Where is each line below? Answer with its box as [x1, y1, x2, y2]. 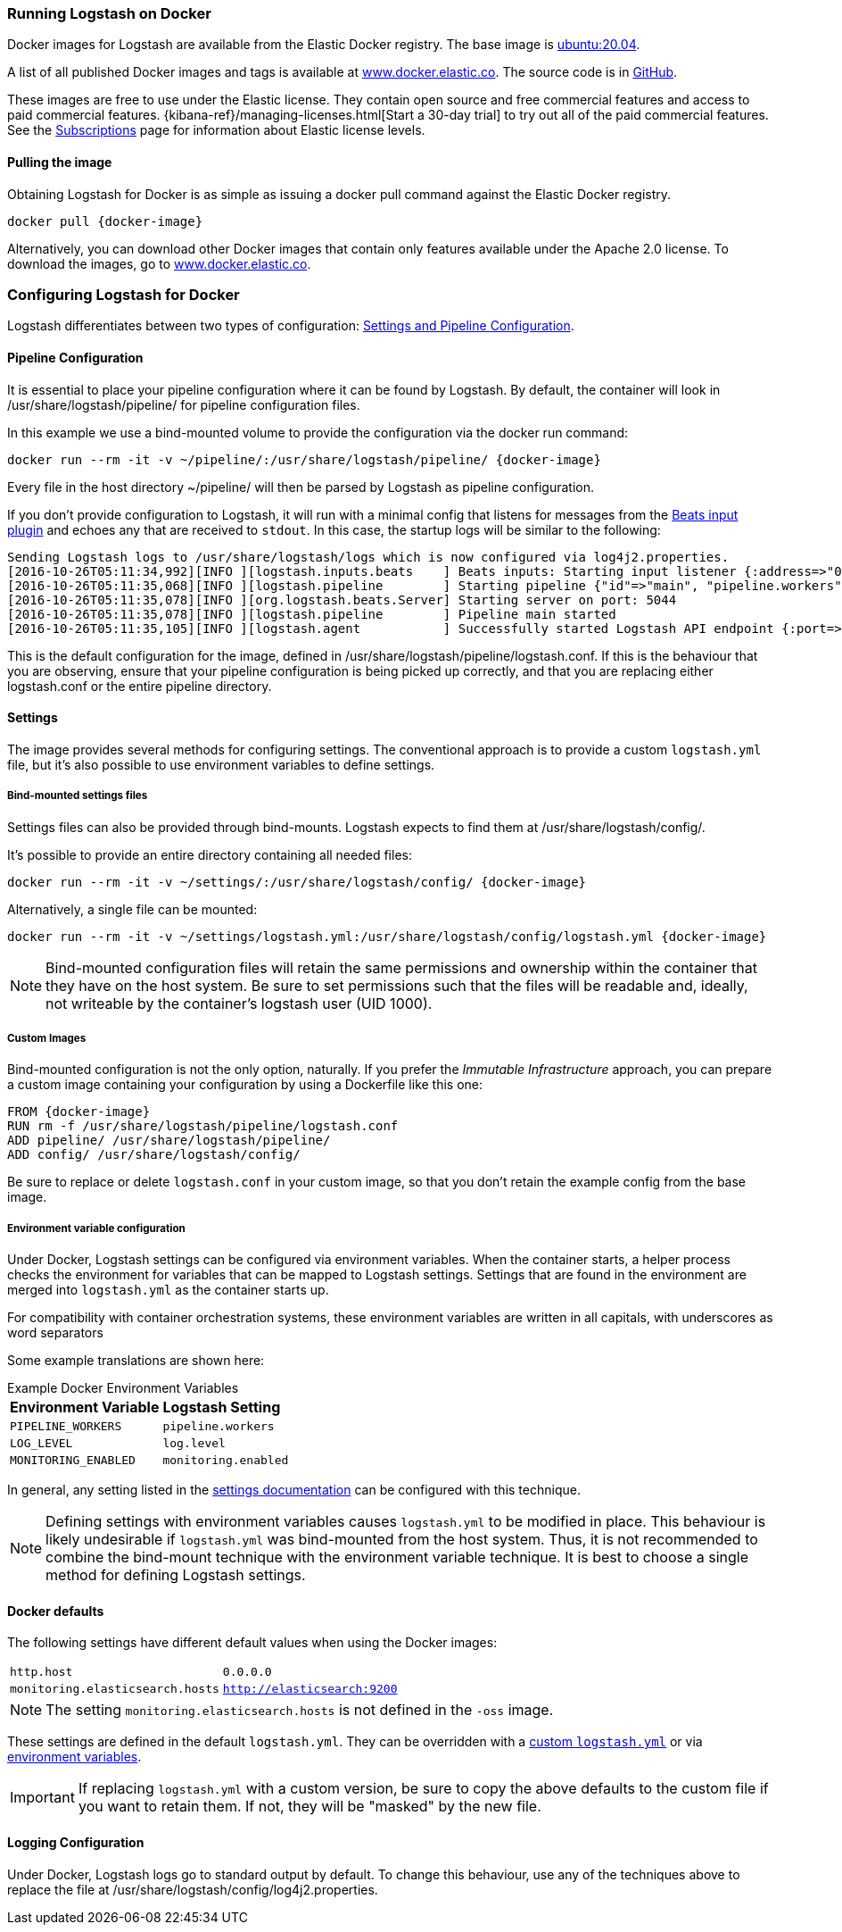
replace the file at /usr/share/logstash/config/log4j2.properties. [7, 1881, 378, 1897]
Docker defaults [7, 1603, 104, 1619]
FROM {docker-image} [7, 1104, 151, 1120]
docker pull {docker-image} [7, 213, 203, 229]
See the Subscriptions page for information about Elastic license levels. [7, 122, 425, 138]
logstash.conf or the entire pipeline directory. [7, 678, 272, 694]
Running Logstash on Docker [7, 4, 211, 22]
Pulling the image [7, 154, 112, 170]
